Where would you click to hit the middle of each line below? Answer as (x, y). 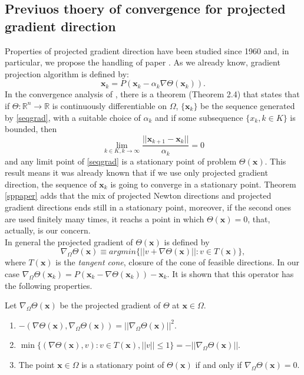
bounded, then (31, 129)
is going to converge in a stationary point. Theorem (203, 184)
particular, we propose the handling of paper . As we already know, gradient (143, 62)
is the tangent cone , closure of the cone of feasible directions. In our (177, 262)
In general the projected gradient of (69, 241)
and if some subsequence (199, 117)
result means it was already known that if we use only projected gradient (136, 172)
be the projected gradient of (110, 305)
